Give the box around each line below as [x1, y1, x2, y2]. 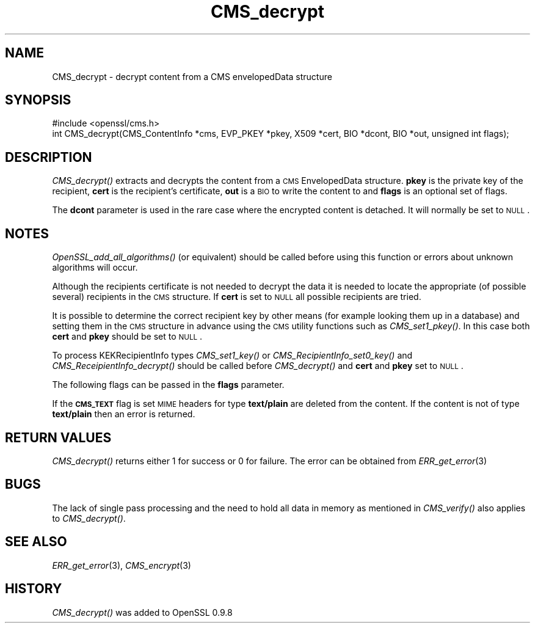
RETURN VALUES [5, 429, 112, 445]
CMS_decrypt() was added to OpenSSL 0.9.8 [52, 607, 233, 618]
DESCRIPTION [5, 149, 92, 165]
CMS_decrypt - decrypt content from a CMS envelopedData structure [52, 71, 332, 82]
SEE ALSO [5, 534, 67, 550]
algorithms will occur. [52, 262, 138, 273]
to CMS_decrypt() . [52, 513, 126, 524]
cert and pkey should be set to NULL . [52, 331, 203, 342]
